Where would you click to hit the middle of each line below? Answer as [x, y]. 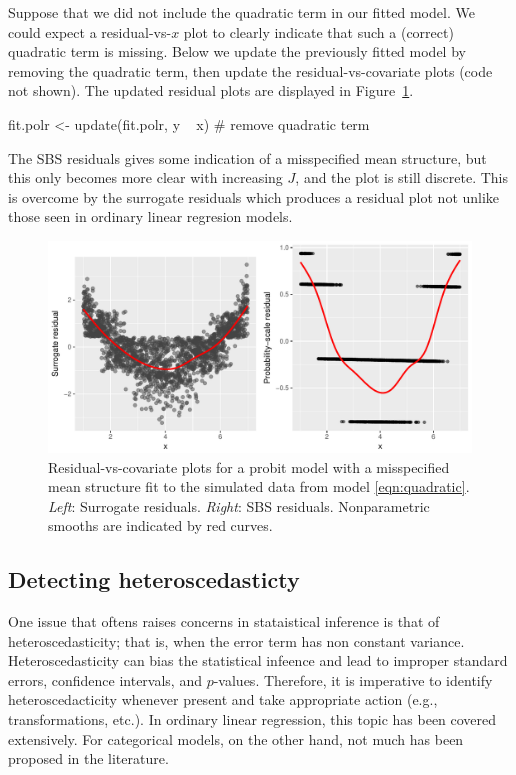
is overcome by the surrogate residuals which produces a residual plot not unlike [254, 196]
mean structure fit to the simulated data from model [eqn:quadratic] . [259, 486]
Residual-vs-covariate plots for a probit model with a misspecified [249, 466]
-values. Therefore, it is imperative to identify [353, 679]
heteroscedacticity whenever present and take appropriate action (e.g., [223, 699]
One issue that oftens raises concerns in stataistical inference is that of [224, 621]
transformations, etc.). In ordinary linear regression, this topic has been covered [252, 719]
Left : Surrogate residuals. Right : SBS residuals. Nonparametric [239, 505]
